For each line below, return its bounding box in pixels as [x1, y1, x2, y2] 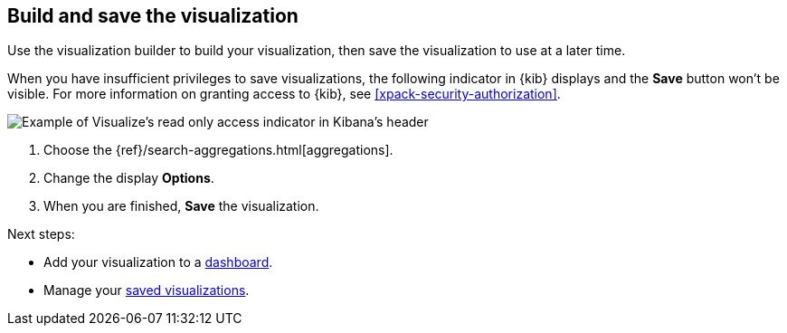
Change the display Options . [43, 170, 214, 186]
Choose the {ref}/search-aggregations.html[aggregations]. [43, 142, 393, 158]
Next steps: [7, 226, 75, 243]
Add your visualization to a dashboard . [43, 254, 273, 271]
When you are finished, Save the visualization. [43, 198, 319, 214]
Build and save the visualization [7, 5, 299, 27]
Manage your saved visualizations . [43, 282, 250, 299]
